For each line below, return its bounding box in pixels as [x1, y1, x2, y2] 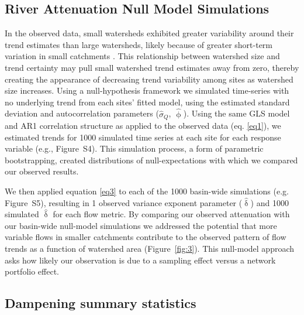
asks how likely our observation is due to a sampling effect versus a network [5, 254, 276, 266]
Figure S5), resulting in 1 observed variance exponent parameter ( [5, 196, 243, 208]
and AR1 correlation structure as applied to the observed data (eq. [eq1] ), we [5, 119, 281, 132]
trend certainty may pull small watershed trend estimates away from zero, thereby [5, 61, 299, 73]
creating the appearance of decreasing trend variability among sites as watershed [5, 73, 293, 85]
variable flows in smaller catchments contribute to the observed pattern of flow [5, 231, 286, 243]
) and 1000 [250, 196, 289, 208]
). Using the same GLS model [183, 107, 290, 119]
